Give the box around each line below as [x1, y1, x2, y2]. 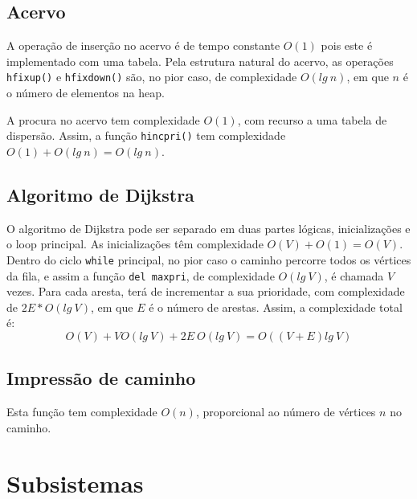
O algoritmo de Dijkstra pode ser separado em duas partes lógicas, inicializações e [6, 219, 411, 236]
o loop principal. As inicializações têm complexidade [6, 235, 264, 252]
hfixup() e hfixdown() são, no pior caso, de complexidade [6, 68, 297, 85]
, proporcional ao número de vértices [195, 403, 376, 420]
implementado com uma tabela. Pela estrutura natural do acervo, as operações [6, 52, 394, 69]
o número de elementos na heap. [6, 84, 165, 101]
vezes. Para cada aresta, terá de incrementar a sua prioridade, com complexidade [6, 283, 405, 300]
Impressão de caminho [6, 366, 196, 391]
